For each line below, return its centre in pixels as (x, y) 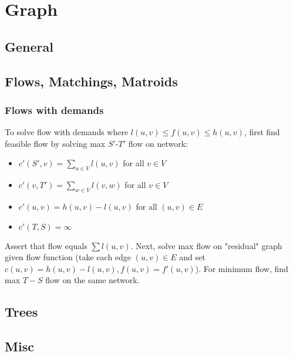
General (29, 46)
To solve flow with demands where (67, 132)
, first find (262, 132)
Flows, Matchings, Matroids (91, 81)
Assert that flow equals (46, 245)
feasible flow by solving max (55, 143)
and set (192, 257)
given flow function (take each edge (68, 257)
